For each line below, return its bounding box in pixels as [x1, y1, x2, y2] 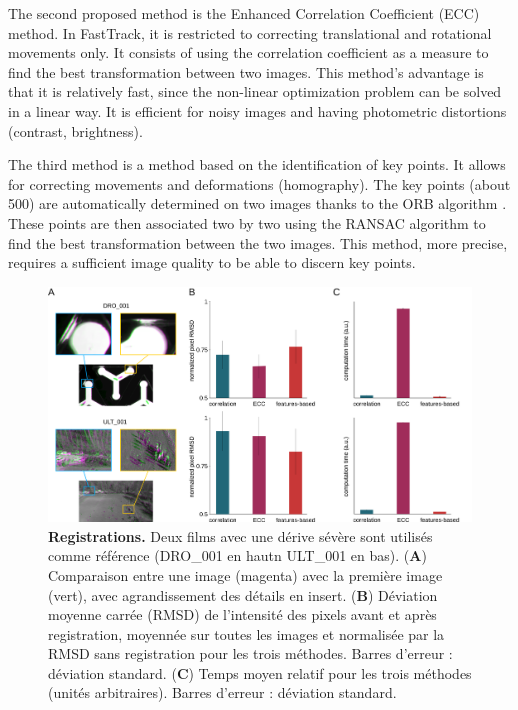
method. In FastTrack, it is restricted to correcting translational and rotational [8, 22, 492, 43]
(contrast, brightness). [8, 120, 143, 141]
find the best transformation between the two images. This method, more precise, [8, 232, 508, 253]
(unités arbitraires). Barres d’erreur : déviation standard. [48, 682, 397, 703]
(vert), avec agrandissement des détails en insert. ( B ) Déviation [48, 584, 438, 605]
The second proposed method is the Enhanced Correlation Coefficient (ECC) [8, 3, 480, 23]
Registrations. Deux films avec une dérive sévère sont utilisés [48, 525, 433, 546]
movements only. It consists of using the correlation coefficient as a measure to [8, 42, 489, 63]
